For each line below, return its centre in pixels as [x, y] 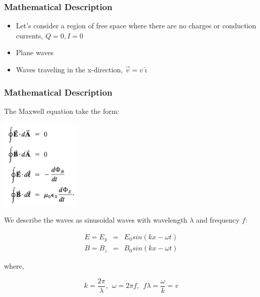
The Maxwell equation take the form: [62, 111]
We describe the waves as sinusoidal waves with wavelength [96, 220]
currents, [30, 35]
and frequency [218, 220]
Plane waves [35, 52]
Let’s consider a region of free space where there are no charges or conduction [136, 26]
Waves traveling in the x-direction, [69, 69]
